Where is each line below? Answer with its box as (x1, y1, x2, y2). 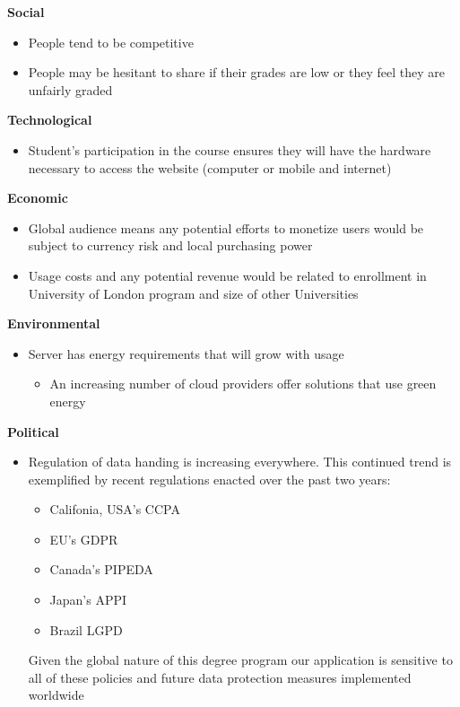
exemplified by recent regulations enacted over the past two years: (28, 469, 391, 488)
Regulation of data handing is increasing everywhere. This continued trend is (28, 452, 452, 471)
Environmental (7, 314, 100, 333)
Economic (7, 188, 68, 207)
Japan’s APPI (49, 590, 127, 609)
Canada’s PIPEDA (49, 560, 153, 579)
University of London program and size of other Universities (28, 284, 359, 302)
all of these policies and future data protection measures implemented (28, 668, 412, 686)
